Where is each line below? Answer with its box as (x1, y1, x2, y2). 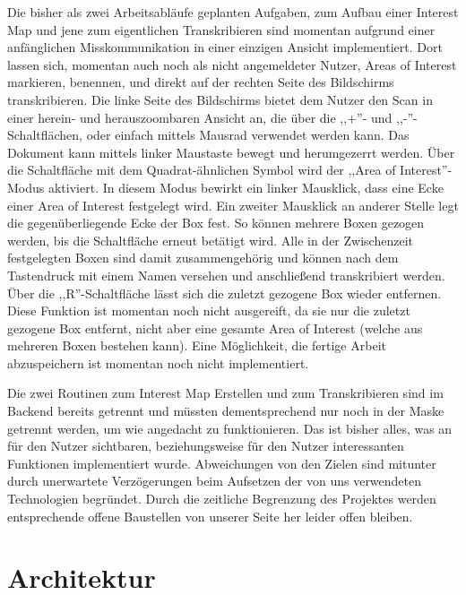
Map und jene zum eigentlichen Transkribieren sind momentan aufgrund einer (7, 20, 436, 39)
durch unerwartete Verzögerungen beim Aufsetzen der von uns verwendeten (7, 471, 422, 490)
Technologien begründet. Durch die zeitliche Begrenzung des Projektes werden (7, 489, 436, 508)
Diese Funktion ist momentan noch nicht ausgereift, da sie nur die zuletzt (7, 301, 410, 320)
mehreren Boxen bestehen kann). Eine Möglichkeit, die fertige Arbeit (7, 336, 386, 355)
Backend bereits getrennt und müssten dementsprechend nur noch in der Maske (7, 401, 444, 420)
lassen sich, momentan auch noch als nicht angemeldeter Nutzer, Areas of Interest (7, 55, 457, 73)
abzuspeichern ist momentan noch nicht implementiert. (7, 353, 309, 372)
